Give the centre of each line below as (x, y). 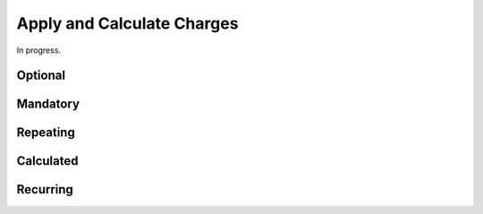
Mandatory (48, 104)
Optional (41, 76)
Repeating (46, 133)
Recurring (45, 189)
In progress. (39, 50)
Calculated (47, 161)
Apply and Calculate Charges (127, 23)
